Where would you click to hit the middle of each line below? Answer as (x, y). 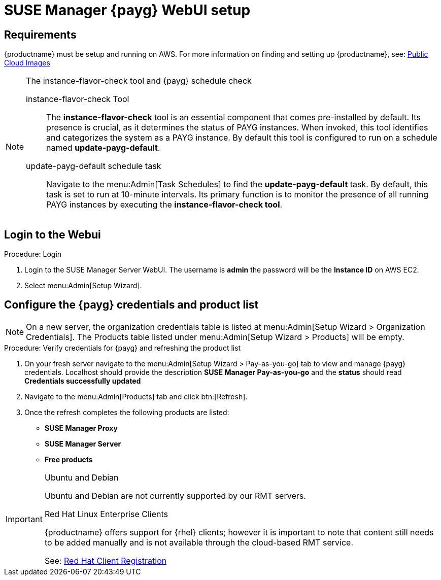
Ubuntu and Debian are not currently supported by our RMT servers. (175, 496)
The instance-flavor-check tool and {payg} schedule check (139, 81)
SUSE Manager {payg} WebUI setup (127, 10)
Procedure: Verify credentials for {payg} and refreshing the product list (123, 348)
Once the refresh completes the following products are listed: (127, 412)
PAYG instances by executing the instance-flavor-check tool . (164, 205)
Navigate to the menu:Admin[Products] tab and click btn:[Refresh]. (136, 396)
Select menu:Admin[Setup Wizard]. (83, 286)
